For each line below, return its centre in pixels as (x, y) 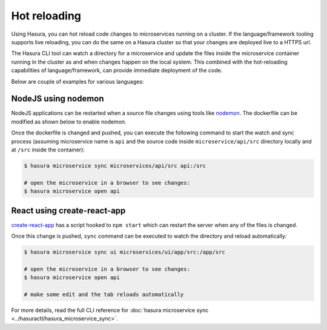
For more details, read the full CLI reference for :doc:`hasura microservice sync (110, 310)
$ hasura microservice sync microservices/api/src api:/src (115, 166)
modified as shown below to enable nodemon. (69, 122)
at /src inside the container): (48, 150)
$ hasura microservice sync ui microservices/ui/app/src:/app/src (124, 252)
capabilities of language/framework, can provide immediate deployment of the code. (117, 70)
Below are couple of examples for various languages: (78, 81)
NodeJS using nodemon (58, 99)
